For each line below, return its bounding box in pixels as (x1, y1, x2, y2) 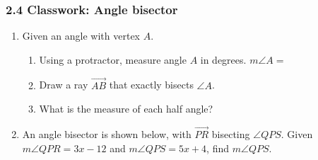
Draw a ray (39, 77, 88, 92)
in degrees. (200, 52, 247, 67)
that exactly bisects (109, 77, 194, 92)
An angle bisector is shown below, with (22, 127, 192, 142)
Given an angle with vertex (22, 28, 140, 43)
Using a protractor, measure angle (39, 52, 187, 67)
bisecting (211, 127, 250, 142)
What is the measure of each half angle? (39, 101, 213, 116)
